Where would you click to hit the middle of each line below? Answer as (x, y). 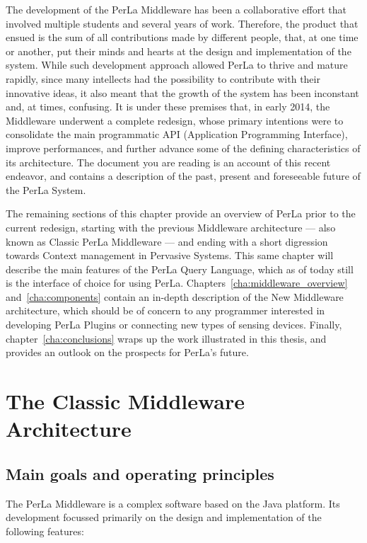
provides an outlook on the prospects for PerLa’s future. (127, 352)
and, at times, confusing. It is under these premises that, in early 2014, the (168, 107)
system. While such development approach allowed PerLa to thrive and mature (177, 65)
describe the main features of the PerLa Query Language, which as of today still (180, 269)
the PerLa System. (46, 189)
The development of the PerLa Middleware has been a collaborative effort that (176, 9)
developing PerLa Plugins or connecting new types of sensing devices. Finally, (174, 325)
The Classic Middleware (126, 401)
